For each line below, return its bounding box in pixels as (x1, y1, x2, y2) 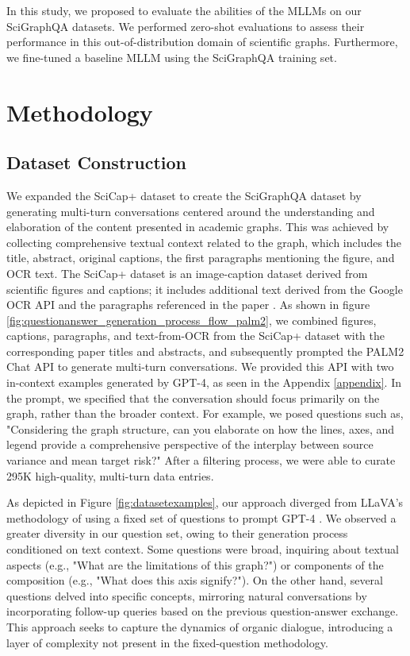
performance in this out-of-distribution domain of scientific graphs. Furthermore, (6, 33, 398, 50)
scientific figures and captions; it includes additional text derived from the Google (6, 280, 403, 297)
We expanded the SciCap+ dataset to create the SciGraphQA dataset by (6, 187, 362, 203)
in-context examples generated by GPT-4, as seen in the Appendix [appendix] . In (6, 374, 401, 391)
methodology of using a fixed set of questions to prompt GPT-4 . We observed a (6, 509, 397, 526)
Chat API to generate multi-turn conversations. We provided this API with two (6, 358, 394, 375)
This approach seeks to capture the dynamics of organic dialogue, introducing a (6, 618, 393, 635)
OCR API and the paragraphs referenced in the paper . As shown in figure (6, 296, 370, 313)
